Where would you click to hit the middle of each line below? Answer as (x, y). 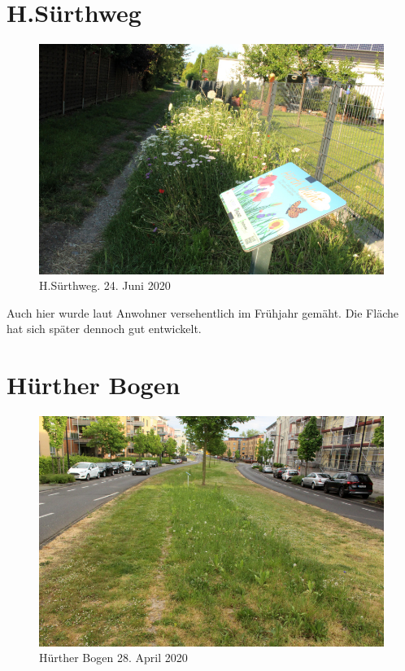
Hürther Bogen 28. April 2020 (113, 658)
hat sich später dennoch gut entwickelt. (104, 329)
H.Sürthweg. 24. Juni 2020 (105, 285)
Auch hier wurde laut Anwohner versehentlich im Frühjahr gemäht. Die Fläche (202, 312)
